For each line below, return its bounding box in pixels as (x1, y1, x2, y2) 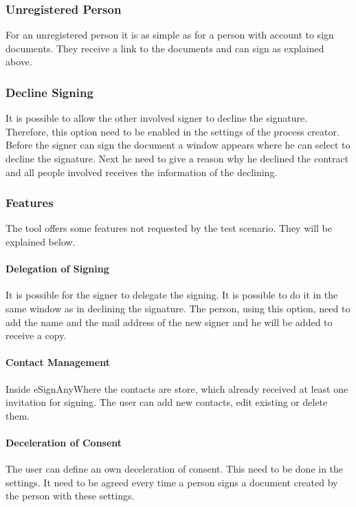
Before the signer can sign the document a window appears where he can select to (5, 138, 351, 152)
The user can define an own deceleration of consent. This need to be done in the (5, 462, 344, 476)
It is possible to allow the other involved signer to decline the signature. (5, 111, 308, 125)
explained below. (5, 235, 76, 248)
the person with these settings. (5, 488, 135, 503)
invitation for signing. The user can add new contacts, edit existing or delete (5, 395, 328, 409)
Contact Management (5, 355, 110, 369)
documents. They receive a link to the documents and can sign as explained (5, 41, 324, 55)
